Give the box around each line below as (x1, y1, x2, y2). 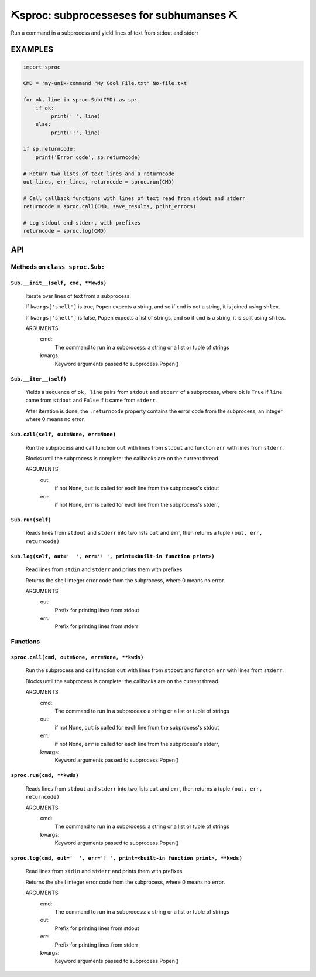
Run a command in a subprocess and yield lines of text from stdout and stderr (11, 29, 199, 36)
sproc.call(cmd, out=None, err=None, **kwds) (11, 654, 144, 661)
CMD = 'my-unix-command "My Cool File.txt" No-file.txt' (23, 80, 190, 87)
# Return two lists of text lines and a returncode (23, 170, 175, 177)
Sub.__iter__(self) (11, 375, 67, 382)
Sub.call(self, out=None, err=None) (11, 431, 116, 438)
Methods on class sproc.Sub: (11, 263, 105, 271)
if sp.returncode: (23, 145, 76, 152)
